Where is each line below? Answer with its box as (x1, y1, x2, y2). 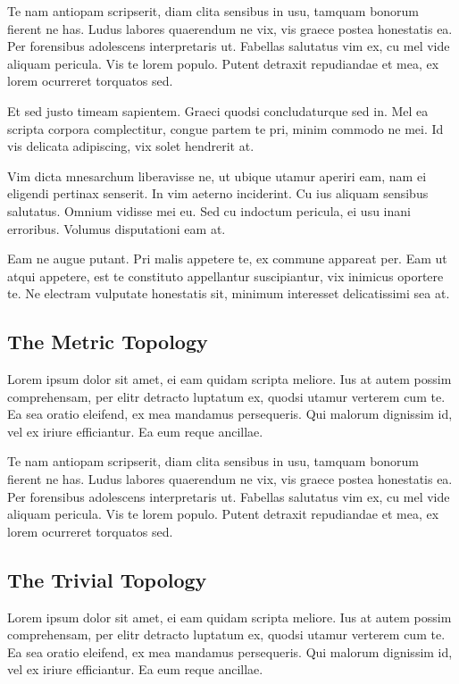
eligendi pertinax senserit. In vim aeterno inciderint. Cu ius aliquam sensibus (7, 184, 429, 203)
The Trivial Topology (7, 565, 207, 593)
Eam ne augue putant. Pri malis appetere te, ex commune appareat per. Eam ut (7, 249, 447, 268)
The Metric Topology (7, 328, 208, 355)
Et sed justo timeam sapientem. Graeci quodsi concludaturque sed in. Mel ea (7, 101, 429, 120)
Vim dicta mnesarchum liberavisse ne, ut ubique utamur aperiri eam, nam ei (7, 166, 427, 185)
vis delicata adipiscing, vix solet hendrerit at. (7, 137, 255, 155)
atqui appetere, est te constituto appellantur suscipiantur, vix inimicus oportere (7, 266, 444, 285)
